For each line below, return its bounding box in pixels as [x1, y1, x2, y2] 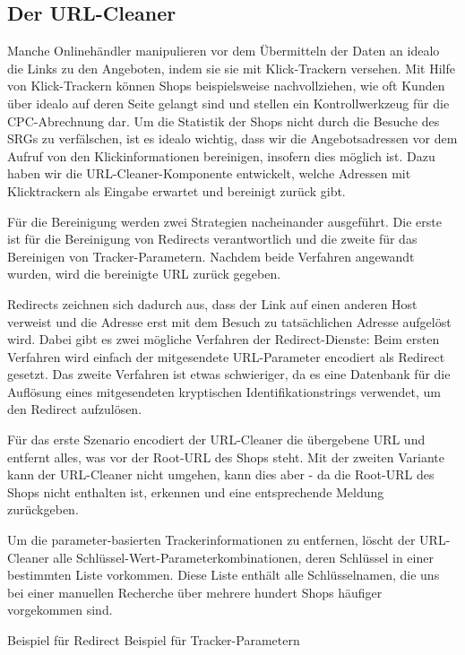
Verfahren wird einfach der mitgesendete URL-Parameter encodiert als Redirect [7, 347, 445, 366]
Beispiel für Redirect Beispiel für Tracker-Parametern [7, 631, 300, 650]
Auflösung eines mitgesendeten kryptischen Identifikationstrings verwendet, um [7, 382, 441, 401]
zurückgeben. [7, 500, 79, 519]
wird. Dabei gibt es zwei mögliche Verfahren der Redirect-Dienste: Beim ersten [7, 330, 440, 349]
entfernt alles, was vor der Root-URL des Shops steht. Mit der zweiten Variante [7, 447, 445, 466]
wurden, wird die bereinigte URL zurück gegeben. [7, 264, 281, 283]
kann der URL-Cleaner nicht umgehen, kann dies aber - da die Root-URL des [7, 465, 435, 484]
